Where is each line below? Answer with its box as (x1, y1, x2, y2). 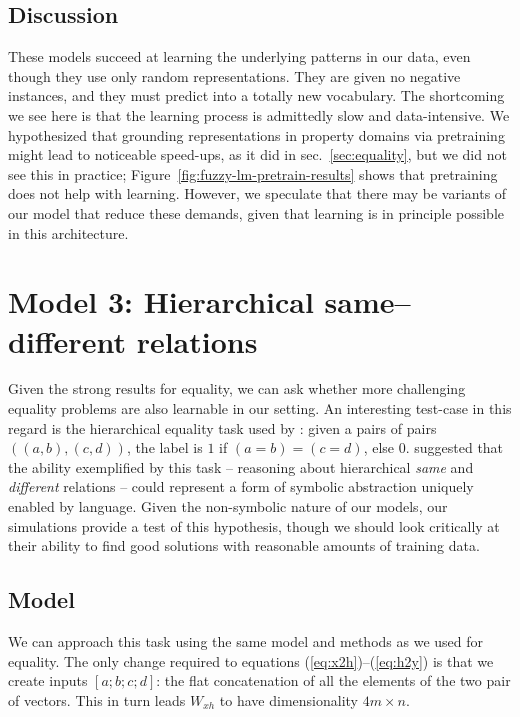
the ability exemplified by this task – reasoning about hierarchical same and (8, 456, 474, 477)
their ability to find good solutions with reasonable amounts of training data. (8, 535, 480, 556)
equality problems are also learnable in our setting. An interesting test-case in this (8, 398, 512, 419)
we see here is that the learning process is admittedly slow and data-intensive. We (8, 104, 510, 125)
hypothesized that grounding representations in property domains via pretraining (8, 124, 505, 145)
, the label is (126, 437, 203, 458)
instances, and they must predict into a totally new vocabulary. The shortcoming (8, 85, 505, 106)
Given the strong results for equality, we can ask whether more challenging (8, 378, 466, 399)
